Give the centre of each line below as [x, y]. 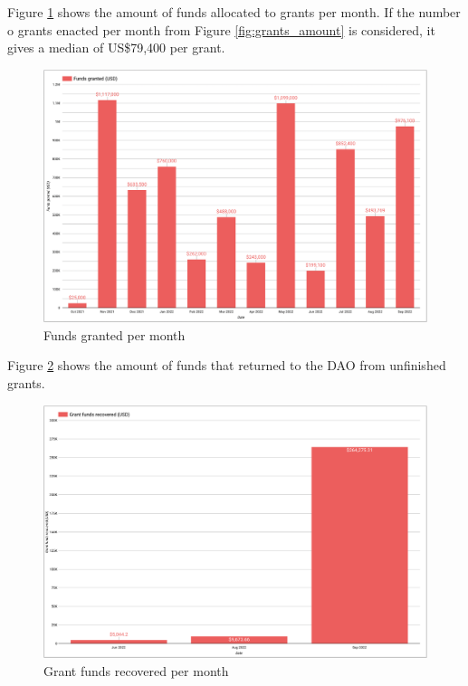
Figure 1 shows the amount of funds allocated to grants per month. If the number [234, 12]
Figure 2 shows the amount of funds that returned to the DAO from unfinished [227, 365]
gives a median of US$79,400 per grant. [116, 48]
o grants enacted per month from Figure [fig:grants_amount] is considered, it [221, 29]
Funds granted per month [115, 334]
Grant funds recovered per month [136, 670]
